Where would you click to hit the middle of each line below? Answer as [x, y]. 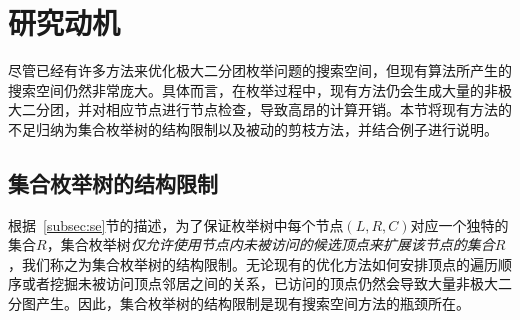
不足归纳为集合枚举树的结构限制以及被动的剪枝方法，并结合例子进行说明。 [253, 128]
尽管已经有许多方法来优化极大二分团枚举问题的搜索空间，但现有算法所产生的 [260, 70]
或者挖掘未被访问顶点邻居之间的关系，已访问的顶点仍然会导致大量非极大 [259, 283]
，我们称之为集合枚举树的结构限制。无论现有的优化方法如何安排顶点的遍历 [253, 263]
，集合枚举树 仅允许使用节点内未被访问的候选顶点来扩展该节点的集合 [270, 244]
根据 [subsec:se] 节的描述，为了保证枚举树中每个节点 [176, 224]
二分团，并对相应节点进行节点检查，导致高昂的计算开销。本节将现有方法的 [266, 109]
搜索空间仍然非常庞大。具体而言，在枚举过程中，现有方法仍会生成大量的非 [253, 89]
